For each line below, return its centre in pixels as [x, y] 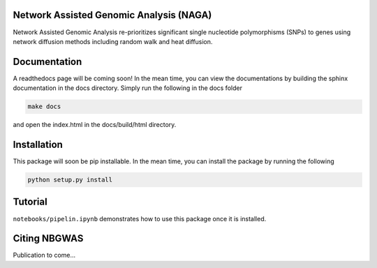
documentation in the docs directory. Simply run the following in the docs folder [127, 88]
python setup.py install [70, 180]
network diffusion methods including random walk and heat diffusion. [113, 41]
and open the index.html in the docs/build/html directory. [95, 125]
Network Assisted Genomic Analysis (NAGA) [112, 15]
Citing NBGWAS [48, 238]
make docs [44, 107]
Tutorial [30, 202]
